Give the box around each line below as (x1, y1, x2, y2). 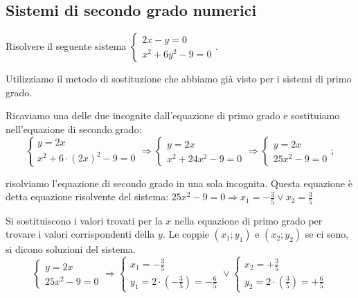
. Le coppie (162, 227, 209, 241)
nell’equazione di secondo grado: (6, 121, 142, 136)
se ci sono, (305, 227, 349, 241)
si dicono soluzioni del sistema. (6, 242, 136, 256)
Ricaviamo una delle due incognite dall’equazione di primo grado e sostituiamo (6, 108, 340, 123)
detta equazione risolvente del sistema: (6, 189, 169, 204)
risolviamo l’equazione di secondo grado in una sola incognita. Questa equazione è (6, 175, 352, 190)
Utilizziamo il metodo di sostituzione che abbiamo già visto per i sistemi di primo (6, 71, 352, 86)
